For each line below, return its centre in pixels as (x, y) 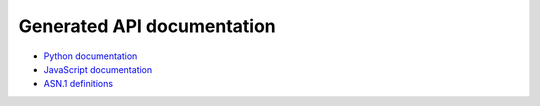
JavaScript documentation (98, 69)
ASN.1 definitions (78, 84)
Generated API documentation (147, 26)
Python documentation (90, 56)
